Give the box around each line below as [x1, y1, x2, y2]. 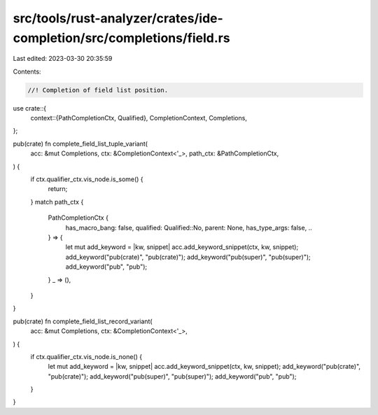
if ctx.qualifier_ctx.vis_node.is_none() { [30, 352, 143, 360]
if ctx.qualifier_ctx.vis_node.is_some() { [30, 175, 143, 183]
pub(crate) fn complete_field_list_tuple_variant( [13, 139, 148, 148]
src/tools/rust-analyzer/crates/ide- [13, 10, 223, 26]
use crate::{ [13, 104, 47, 112]
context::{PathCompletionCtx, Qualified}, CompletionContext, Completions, [30, 114, 248, 122]
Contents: [13, 67, 41, 76]
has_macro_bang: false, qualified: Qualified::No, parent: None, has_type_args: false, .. [65, 223, 312, 232]
